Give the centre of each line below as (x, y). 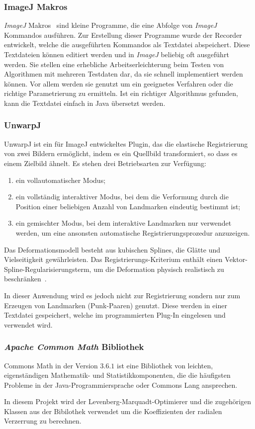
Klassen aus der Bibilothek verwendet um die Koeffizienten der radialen (113, 411)
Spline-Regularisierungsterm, (48, 269)
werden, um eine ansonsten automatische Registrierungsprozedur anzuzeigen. (133, 232)
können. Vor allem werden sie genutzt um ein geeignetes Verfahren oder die (119, 83)
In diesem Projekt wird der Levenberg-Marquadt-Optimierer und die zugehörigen (128, 401)
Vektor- (236, 259)
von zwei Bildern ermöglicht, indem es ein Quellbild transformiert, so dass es (121, 153)
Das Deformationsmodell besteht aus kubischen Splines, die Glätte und (112, 249)
